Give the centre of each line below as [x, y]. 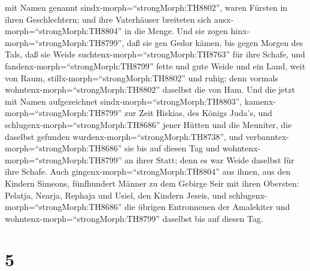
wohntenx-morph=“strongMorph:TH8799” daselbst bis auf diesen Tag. [134, 218]
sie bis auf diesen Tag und [172, 148]
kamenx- [260, 101]
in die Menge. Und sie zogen [176, 31]
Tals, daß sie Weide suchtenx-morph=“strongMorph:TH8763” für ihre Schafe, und [155, 54]
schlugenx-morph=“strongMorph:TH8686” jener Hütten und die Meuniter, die [148, 124]
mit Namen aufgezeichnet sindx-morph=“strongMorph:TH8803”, [124, 101]
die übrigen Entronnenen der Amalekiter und [207, 207]
